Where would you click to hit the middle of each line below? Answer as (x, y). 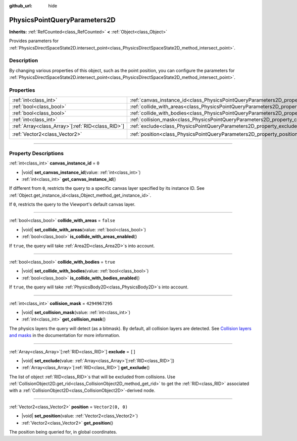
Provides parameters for (34, 41)
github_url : (21, 6)
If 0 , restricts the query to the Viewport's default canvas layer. (72, 204)
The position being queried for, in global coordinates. (63, 432)
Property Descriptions (36, 153)
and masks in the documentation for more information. (65, 335)
